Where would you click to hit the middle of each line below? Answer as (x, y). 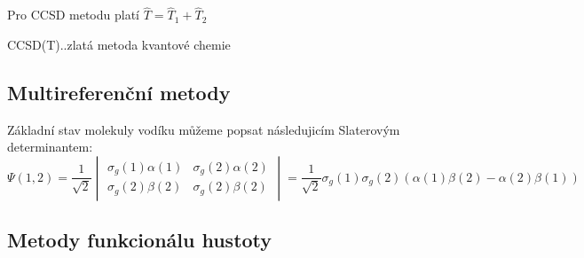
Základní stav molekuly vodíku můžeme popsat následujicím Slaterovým (204, 129)
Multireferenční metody (119, 92)
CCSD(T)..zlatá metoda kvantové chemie (119, 44)
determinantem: (50, 147)
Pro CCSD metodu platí (74, 15)
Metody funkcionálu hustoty (140, 240)
